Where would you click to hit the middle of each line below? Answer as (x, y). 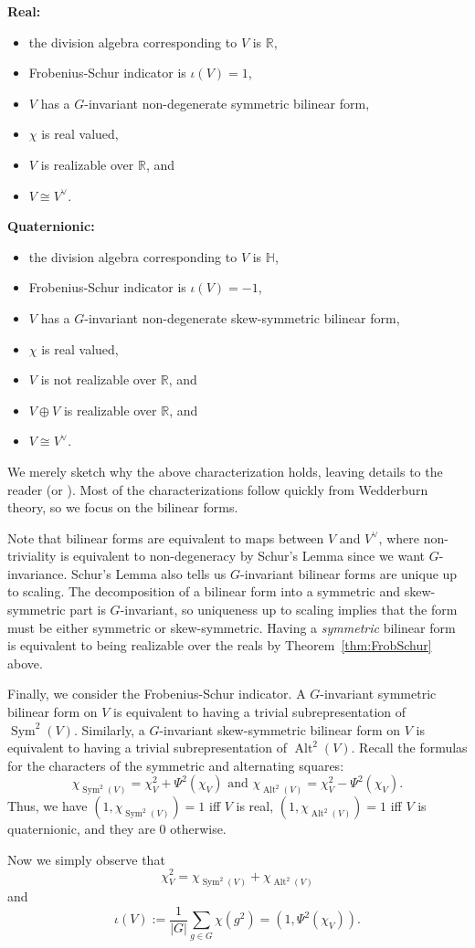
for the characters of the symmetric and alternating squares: (176, 765)
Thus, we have (47, 806)
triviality (32, 556)
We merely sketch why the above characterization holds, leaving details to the (225, 471)
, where (399, 537)
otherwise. (198, 829)
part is (88, 610)
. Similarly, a (109, 729)
